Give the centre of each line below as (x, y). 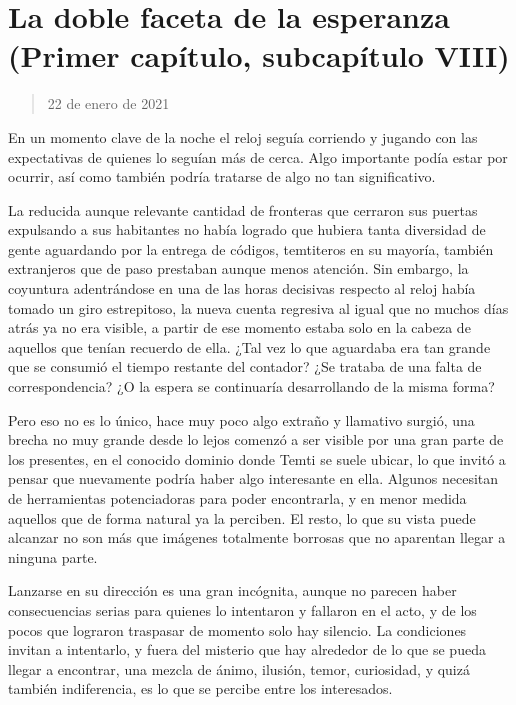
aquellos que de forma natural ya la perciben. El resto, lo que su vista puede (242, 517)
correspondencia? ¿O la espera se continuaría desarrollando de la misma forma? (251, 386)
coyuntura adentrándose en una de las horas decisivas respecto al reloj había (242, 288)
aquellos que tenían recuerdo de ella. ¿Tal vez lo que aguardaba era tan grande (249, 346)
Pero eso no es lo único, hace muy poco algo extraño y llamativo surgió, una (241, 419)
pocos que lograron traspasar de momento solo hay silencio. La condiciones (237, 629)
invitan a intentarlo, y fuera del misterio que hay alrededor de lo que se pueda (247, 649)
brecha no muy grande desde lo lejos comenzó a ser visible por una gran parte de (256, 439)
